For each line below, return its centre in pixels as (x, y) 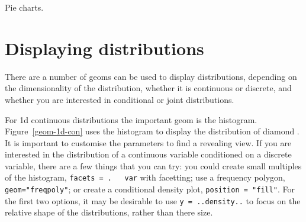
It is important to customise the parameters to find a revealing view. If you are (148, 142)
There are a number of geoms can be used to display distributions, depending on (151, 76)
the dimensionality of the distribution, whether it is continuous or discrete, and (148, 88)
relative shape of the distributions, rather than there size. (109, 212)
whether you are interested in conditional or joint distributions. (120, 99)
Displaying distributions (104, 48)
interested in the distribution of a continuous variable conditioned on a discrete (148, 154)
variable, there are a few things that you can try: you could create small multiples (153, 165)
